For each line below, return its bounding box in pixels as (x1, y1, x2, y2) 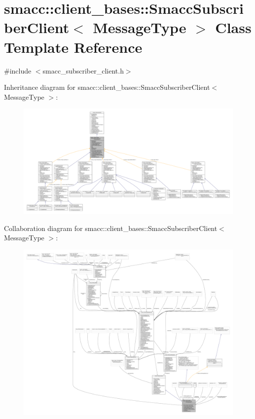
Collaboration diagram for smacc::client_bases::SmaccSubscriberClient (4, 223, 218, 233)
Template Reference (4, 37, 143, 57)
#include (4, 65, 32, 76)
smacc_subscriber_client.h (42, 65, 124, 76)
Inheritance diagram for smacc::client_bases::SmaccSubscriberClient (4, 82, 210, 92)
